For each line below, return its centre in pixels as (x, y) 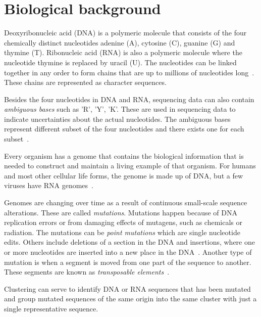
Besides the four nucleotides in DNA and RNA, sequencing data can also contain (129, 99)
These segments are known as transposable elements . (87, 272)
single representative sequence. (51, 308)
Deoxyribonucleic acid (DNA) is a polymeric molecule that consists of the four (125, 33)
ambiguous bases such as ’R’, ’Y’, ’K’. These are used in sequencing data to (120, 109)
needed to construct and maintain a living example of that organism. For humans (130, 166)
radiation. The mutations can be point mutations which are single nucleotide (122, 232)
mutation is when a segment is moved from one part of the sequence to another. (128, 262)
